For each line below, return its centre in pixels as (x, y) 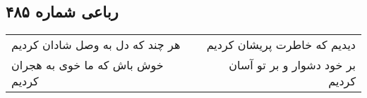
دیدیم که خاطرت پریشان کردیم (281, 45)
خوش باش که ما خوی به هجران (88, 65)
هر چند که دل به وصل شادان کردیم (96, 45)
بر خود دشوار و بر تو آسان (292, 65)
